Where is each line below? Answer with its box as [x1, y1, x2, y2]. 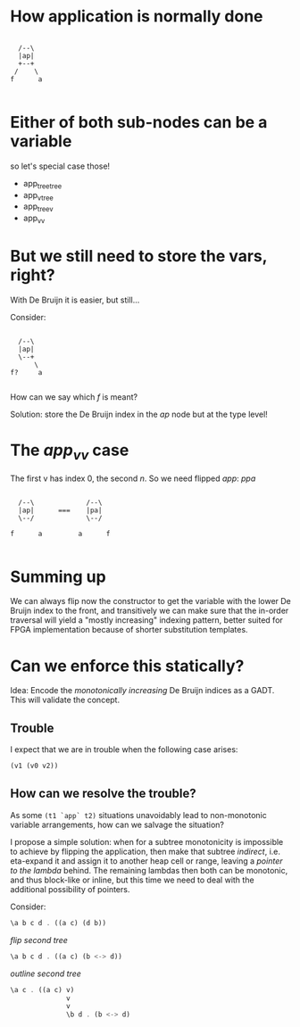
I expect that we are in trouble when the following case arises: [10, 744, 238, 755]
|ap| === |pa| [18, 506, 103, 515]
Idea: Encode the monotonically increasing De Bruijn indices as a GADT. [10, 685, 275, 696]
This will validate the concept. [10, 694, 120, 706]
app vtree [22, 189, 54, 203]
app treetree [22, 178, 62, 191]
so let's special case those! [10, 161, 111, 171]
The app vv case [10, 440, 129, 463]
